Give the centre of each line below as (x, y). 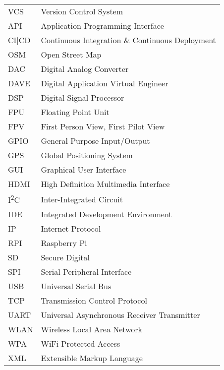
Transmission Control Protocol (94, 301)
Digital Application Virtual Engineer (105, 83)
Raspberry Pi (64, 243)
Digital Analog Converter (85, 69)
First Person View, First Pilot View (103, 126)
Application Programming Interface (102, 26)
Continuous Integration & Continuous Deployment (128, 40)
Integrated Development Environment (106, 214)
